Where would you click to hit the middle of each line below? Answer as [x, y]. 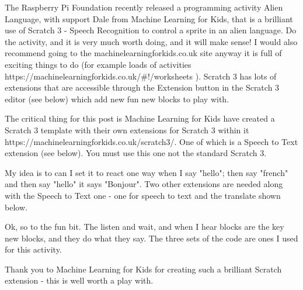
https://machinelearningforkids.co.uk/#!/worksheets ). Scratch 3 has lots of [141, 76]
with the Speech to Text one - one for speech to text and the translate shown [143, 195]
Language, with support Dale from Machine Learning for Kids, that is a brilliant [149, 18]
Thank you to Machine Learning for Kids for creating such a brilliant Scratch [143, 269]
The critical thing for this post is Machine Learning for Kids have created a [140, 118]
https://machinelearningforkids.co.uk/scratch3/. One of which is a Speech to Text [151, 141]
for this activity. [33, 249]
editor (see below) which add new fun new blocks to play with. [117, 99]
